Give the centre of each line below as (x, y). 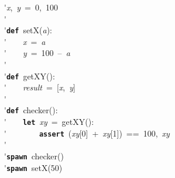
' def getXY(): (30, 76)
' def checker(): (31, 110)
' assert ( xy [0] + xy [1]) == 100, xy (87, 133)
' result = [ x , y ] (40, 87)
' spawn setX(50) (33, 167)
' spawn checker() (34, 156)
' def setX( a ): (28, 30)
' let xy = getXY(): (49, 122)
